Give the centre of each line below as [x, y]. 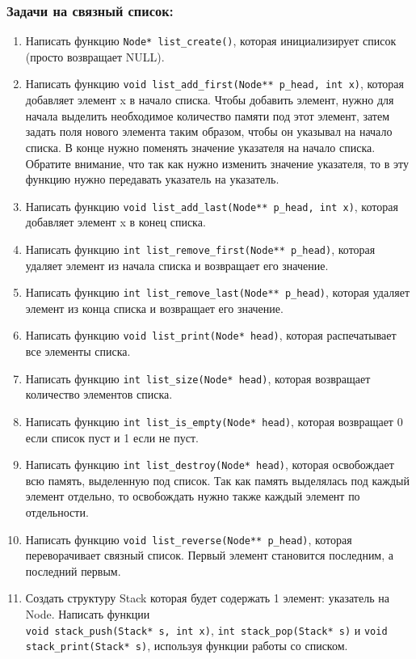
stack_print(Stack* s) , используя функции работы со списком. [187, 646]
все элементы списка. [78, 351]
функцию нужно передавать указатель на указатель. [152, 179]
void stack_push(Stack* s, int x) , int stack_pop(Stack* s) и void [206, 629]
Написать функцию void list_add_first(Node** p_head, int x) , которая [215, 84]
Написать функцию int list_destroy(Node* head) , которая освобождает [210, 465]
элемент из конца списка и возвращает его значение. [154, 308]
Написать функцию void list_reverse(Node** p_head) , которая [189, 539]
